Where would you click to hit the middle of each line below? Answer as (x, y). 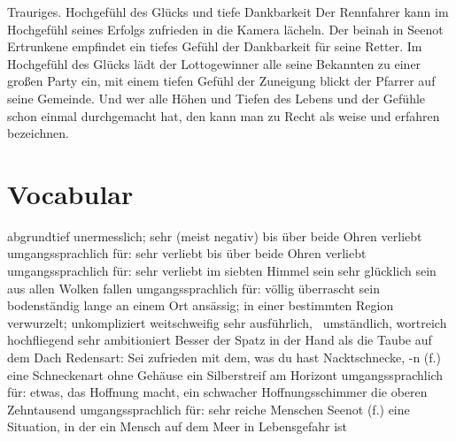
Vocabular (70, 193)
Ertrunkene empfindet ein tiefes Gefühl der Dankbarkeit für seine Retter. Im (215, 46)
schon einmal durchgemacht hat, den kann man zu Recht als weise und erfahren (224, 115)
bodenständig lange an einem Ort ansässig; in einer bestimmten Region (201, 305)
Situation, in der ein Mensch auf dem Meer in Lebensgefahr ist (178, 426)
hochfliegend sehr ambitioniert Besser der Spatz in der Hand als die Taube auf (220, 340)
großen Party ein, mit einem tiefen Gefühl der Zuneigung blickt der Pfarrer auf (221, 81)
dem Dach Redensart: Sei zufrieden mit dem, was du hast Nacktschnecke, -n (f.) (224, 357)
